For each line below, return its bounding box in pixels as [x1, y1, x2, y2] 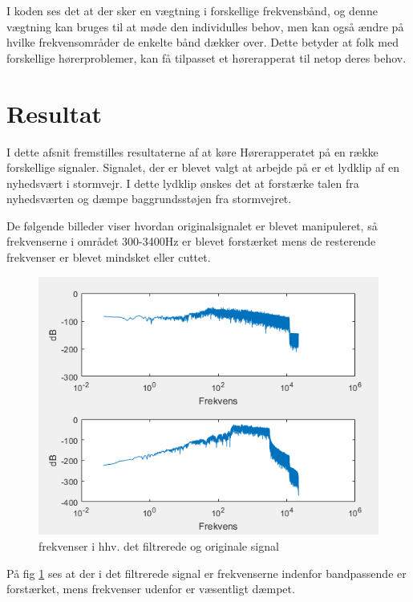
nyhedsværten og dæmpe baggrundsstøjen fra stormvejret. [6, 190, 292, 207]
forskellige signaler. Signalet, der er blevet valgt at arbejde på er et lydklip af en [6, 159, 400, 176]
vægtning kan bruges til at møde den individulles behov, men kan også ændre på [6, 18, 404, 35]
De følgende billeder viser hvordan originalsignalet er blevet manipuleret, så [6, 217, 378, 234]
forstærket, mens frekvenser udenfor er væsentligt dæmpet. [6, 580, 295, 597]
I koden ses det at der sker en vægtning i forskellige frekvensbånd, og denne [6, 2, 378, 18]
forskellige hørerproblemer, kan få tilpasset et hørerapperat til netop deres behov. [6, 49, 407, 66]
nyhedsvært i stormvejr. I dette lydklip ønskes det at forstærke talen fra [6, 174, 359, 191]
